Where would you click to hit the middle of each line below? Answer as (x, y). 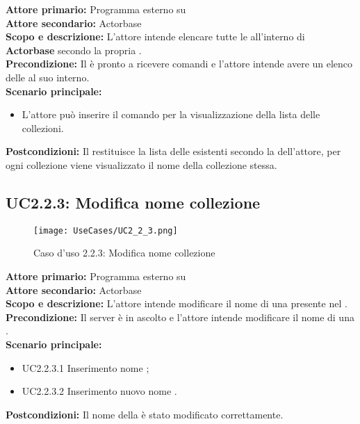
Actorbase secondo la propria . (74, 50)
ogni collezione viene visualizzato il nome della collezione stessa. (141, 164)
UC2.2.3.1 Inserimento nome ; (85, 367)
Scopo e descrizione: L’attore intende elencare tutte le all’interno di (155, 36)
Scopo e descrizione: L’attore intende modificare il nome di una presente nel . (177, 303)
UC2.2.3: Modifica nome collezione (133, 202)
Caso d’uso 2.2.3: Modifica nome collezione (124, 253)
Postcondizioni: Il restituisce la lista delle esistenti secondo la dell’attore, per (173, 151)
